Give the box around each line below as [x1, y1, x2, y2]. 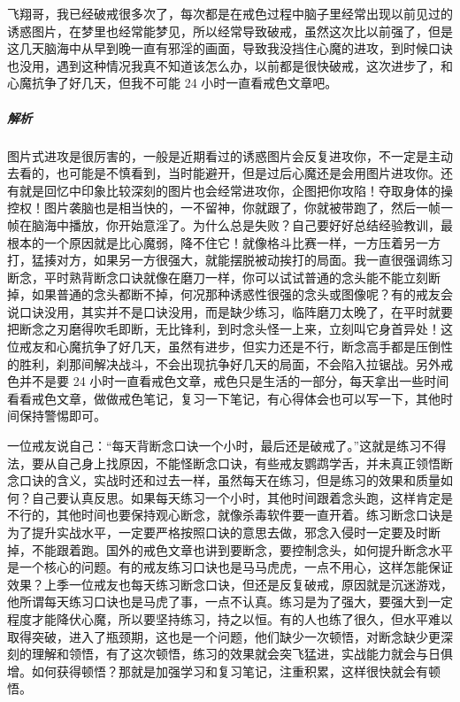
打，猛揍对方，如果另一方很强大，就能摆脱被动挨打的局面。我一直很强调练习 [7, 251, 453, 269]
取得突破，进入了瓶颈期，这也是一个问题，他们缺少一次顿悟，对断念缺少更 [7, 627, 441, 645]
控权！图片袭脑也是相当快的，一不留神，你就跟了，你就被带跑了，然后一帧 [7, 198, 441, 217]
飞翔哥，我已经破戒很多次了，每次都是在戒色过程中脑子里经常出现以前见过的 [7, 4, 453, 22]
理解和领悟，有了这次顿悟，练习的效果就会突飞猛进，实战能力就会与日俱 [31, 644, 453, 663]
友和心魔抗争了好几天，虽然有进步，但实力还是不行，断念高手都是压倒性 [31, 337, 453, 356]
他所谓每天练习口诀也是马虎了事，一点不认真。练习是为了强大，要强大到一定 [7, 592, 453, 611]
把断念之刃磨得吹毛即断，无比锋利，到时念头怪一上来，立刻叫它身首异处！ [7, 320, 441, 338]
